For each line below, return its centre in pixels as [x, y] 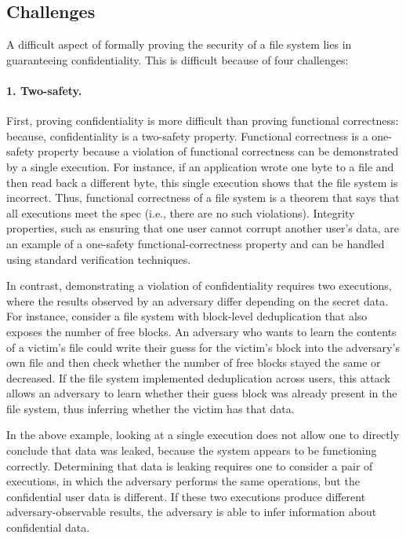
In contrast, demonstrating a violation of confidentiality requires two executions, [199, 285]
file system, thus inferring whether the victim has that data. [150, 408]
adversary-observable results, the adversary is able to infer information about [192, 512]
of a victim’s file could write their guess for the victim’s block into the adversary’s [203, 347]
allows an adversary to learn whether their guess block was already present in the [202, 393]
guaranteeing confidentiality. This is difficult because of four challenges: [178, 59]
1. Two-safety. [44, 90]
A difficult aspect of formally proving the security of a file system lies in [179, 44]
